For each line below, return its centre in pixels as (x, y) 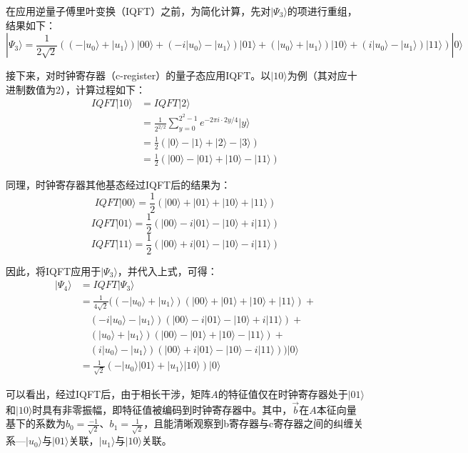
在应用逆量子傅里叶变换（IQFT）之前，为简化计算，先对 (138, 11)
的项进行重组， (322, 11)
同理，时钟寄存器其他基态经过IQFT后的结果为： (118, 185)
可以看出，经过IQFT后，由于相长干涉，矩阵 (108, 394)
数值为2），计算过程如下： (85, 89)
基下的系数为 (36, 423)
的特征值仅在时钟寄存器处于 (283, 394)
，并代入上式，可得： (167, 270)
